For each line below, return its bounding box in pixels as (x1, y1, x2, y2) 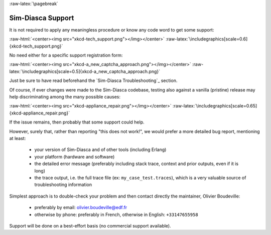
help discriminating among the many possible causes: (9, 94, 120, 100)
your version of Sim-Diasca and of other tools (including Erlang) (34, 146, 167, 152)
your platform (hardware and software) (34, 153, 115, 159)
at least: (9, 135, 26, 141)
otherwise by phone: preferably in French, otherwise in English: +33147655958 (34, 211, 198, 217)
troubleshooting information (34, 181, 92, 187)
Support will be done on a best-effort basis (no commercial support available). (9, 222, 171, 228)
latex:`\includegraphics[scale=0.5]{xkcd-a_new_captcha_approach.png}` (9, 68, 161, 74)
